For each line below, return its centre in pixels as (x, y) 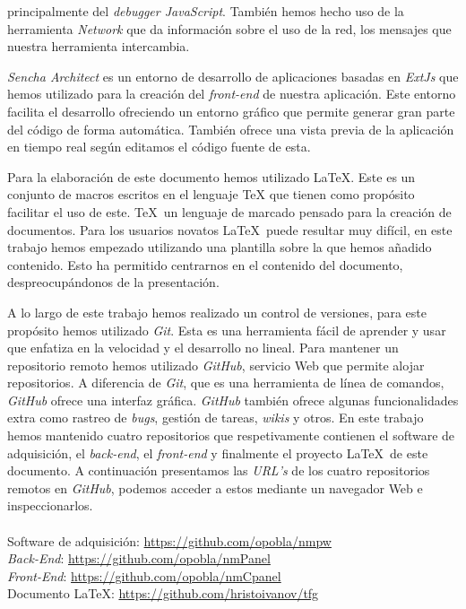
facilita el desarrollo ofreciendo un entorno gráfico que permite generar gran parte (231, 111)
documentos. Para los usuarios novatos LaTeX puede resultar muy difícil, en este (230, 229)
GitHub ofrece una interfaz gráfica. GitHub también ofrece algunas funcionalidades (233, 400)
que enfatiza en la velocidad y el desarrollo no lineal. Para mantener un (203, 348)
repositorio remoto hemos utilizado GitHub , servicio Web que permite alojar (216, 365)
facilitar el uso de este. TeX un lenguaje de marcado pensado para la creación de (229, 211)
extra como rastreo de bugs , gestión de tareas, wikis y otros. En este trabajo (216, 418)
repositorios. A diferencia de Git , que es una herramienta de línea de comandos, (226, 383)
